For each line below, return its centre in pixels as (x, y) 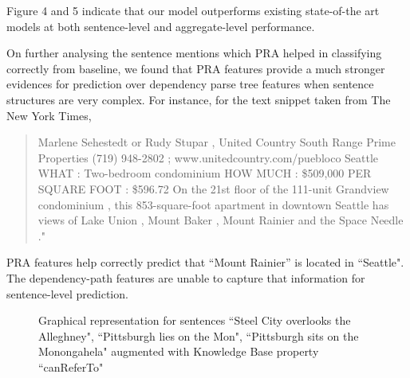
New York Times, (49, 115)
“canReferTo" (71, 366)
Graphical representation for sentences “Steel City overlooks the (195, 320)
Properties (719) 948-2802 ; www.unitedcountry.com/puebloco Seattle (208, 157)
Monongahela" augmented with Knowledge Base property (179, 351)
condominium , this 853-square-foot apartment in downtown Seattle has (213, 204)
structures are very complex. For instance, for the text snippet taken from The (199, 99)
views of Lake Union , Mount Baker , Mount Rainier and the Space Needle (221, 220)
